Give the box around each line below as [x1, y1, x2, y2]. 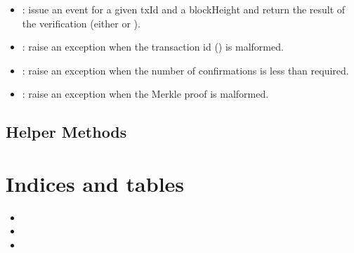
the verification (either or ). [22, 15, 140, 30]
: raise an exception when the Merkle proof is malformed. [22, 86, 269, 101]
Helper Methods [6, 121, 127, 143]
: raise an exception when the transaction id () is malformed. [22, 39, 284, 54]
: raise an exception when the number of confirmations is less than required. [22, 63, 349, 77]
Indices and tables [6, 169, 185, 197]
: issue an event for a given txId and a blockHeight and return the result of [22, 2, 346, 16]
